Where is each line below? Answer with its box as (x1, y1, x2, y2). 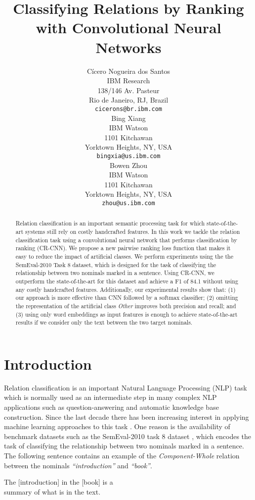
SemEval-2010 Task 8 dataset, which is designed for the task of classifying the (15, 260, 216, 269)
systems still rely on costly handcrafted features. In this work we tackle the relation (25, 227, 240, 236)
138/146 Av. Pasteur (97, 85, 160, 95)
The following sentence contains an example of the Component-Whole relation (4, 450, 240, 461)
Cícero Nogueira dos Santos (86, 65, 170, 76)
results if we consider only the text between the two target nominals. (15, 318, 193, 327)
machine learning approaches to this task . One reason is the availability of (4, 421, 230, 432)
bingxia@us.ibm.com (96, 152, 161, 160)
